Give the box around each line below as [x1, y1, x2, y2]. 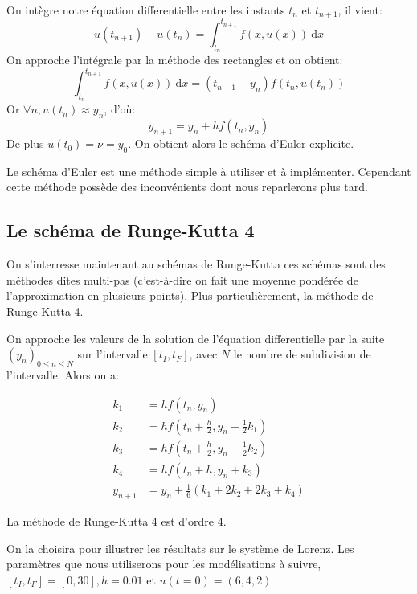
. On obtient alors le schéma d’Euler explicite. [128, 135, 354, 152]
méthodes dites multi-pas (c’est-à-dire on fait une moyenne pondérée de [6, 271, 358, 288]
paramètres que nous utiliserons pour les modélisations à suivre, [6, 555, 321, 572]
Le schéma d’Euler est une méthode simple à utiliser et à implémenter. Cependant [6, 162, 411, 179]
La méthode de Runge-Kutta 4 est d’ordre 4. [6, 513, 227, 530]
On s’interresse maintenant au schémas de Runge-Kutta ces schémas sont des [6, 256, 386, 272]
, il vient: [337, 2, 382, 18]
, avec [189, 346, 218, 363]
